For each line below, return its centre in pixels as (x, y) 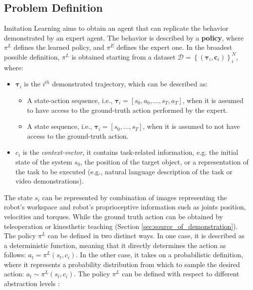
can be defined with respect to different (181, 274)
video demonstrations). (49, 181)
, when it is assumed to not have (191, 126)
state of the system (44, 161)
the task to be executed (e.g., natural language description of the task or (124, 171)
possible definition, (32, 56)
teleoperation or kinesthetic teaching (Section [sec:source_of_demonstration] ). (121, 226)
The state (18, 197)
